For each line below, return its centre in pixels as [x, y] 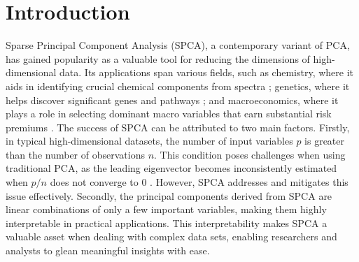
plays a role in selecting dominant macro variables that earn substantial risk [169, 114]
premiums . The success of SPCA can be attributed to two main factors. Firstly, [178, 127]
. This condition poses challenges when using [250, 154]
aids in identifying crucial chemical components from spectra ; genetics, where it [178, 86]
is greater [325, 141]
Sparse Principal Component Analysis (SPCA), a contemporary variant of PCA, [178, 45]
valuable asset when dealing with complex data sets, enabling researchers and [171, 236]
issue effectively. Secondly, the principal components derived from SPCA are [169, 195]
